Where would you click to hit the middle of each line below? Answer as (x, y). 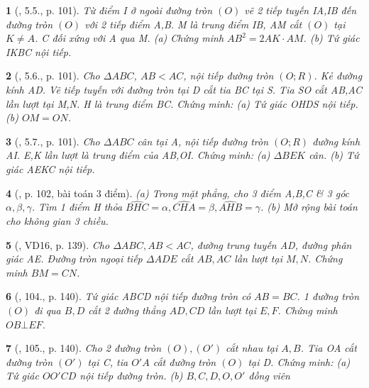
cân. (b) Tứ (334, 155)
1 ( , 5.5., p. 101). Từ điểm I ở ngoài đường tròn (109, 10)
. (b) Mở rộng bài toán (309, 207)
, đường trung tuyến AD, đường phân (271, 244)
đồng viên (269, 376)
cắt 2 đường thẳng (127, 310)
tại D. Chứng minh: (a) (299, 361)
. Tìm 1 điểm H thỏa (77, 207)
